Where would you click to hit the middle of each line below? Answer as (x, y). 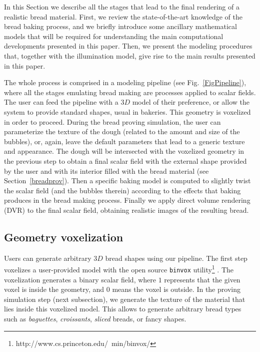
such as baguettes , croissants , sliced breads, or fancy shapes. (95, 318)
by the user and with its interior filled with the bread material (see (106, 170)
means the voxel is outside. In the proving (176, 289)
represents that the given (202, 279)
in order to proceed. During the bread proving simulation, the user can (112, 121)
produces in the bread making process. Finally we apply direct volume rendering (127, 200)
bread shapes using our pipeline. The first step (176, 258)
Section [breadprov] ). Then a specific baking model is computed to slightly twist (127, 181)
